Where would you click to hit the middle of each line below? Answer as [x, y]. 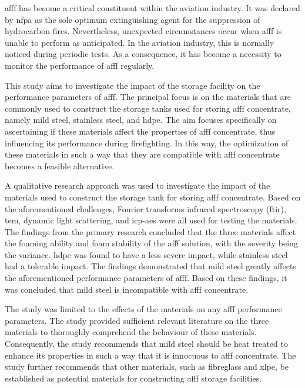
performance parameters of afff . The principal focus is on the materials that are [148, 97]
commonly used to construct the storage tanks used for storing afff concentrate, [148, 108]
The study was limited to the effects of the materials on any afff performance [143, 309]
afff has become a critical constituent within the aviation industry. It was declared [152, 8]
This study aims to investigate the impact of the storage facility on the [133, 85]
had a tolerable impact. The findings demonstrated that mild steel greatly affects [150, 266]
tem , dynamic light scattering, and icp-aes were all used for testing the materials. [151, 220]
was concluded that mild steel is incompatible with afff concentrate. [127, 289]
